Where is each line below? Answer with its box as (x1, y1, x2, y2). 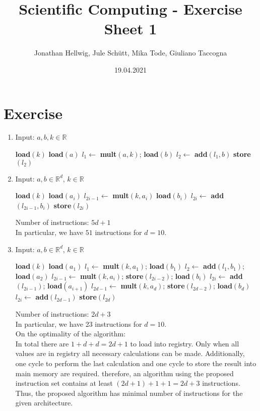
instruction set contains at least (15, 378, 113, 388)
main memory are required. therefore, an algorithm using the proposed (15, 368, 234, 378)
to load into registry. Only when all (130, 338, 239, 348)
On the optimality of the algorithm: (15, 328, 126, 339)
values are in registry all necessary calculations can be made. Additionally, (15, 348, 245, 359)
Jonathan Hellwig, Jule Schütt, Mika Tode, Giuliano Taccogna (34, 47, 227, 58)
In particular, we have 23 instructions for (15, 318, 142, 329)
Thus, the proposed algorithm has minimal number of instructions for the (15, 387, 243, 398)
